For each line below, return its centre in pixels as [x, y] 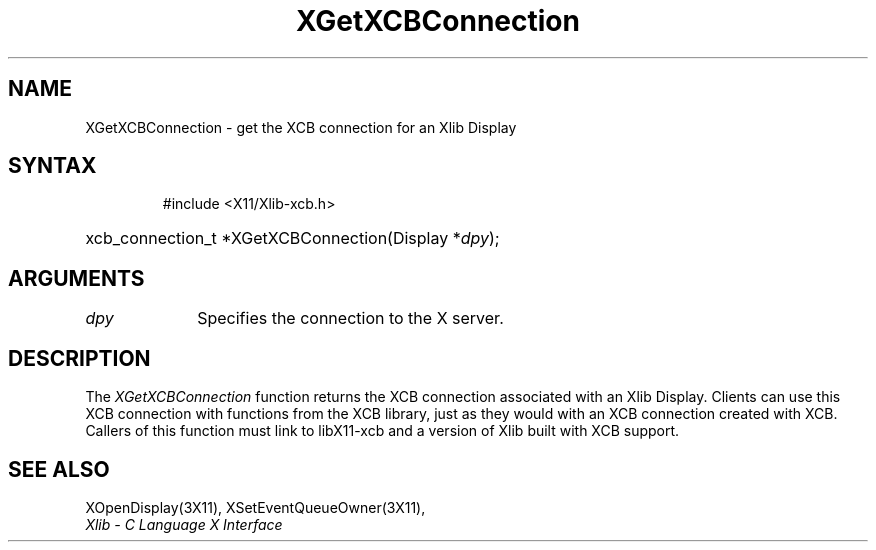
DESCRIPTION [79, 358]
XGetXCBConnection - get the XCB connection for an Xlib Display [301, 127]
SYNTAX [52, 166]
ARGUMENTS [76, 278]
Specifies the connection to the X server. [350, 318]
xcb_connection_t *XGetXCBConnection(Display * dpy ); [292, 238]
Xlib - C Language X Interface [184, 524]
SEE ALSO [59, 469]
